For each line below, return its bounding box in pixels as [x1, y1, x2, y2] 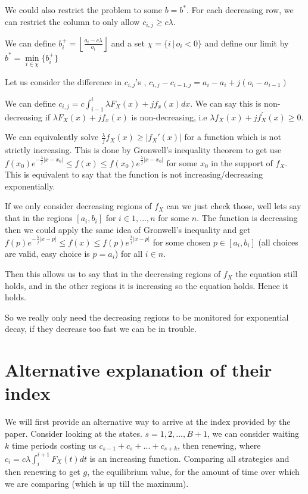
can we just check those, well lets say [166, 200, 301, 212]
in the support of [211, 156, 273, 169]
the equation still [235, 268, 298, 280]
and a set [111, 36, 145, 49]
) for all [114, 247, 143, 260]
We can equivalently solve [5, 131, 99, 143]
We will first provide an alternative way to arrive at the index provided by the [5, 415, 291, 428]
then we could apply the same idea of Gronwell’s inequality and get [5, 223, 251, 235]
